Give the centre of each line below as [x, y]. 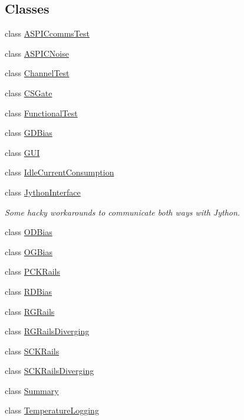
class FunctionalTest [41, 113]
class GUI [22, 152]
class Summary [32, 390]
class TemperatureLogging [52, 410]
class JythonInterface [43, 192]
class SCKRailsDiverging [50, 371]
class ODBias [29, 232]
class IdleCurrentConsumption [60, 172]
